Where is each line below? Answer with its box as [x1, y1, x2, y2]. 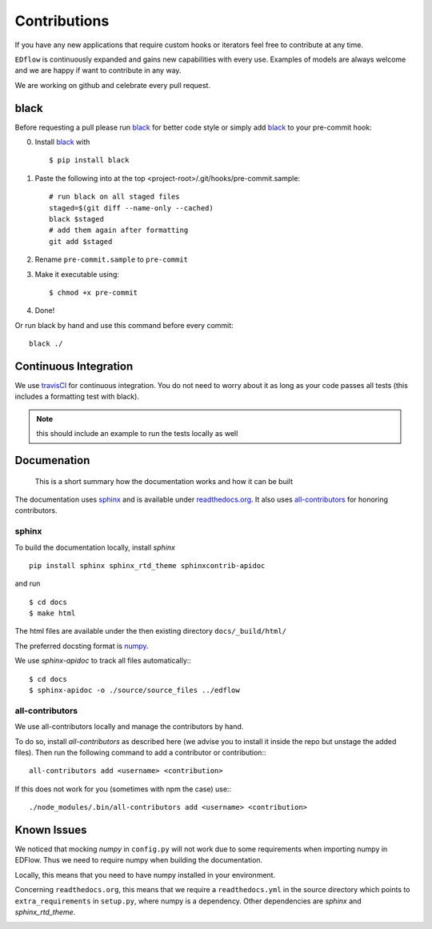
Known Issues [14, 823, 87, 836]
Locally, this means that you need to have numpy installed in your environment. [14, 870, 276, 879]
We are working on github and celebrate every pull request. [14, 80, 211, 90]
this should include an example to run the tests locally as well [36, 429, 238, 438]
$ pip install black [49, 156, 130, 165]
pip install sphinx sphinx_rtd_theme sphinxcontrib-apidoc [29, 561, 266, 570]
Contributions [14, 12, 110, 30]
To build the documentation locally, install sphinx [14, 543, 176, 552]
